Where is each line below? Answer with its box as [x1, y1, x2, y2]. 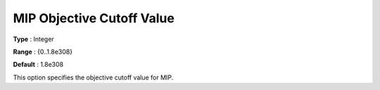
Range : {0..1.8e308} [13, 47, 73, 56]
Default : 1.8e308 [13, 60, 64, 69]
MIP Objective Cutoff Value [13, 10, 175, 26]
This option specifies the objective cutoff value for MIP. [13, 73, 174, 82]
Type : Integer [13, 35, 54, 43]
